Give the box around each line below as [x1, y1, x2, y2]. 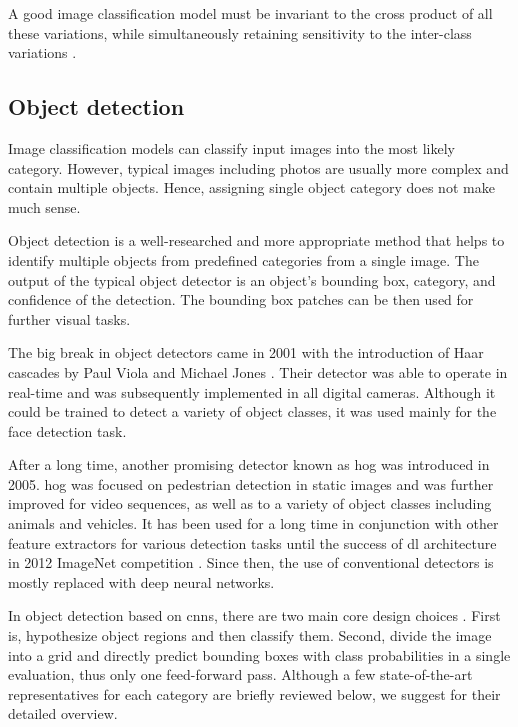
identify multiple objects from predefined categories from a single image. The [8, 249, 479, 270]
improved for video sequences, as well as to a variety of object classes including [8, 493, 492, 514]
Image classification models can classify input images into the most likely [8, 137, 455, 158]
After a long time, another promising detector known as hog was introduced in [8, 454, 490, 475]
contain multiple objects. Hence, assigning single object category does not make [8, 177, 495, 198]
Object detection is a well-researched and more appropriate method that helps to [8, 230, 505, 251]
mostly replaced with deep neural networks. [8, 571, 275, 592]
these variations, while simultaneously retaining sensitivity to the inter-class [8, 22, 472, 43]
